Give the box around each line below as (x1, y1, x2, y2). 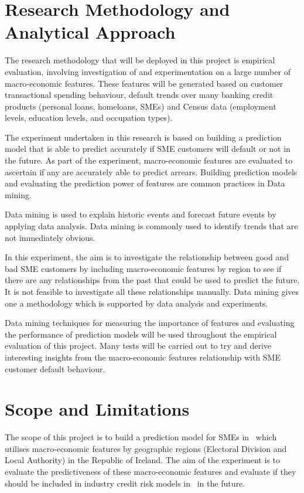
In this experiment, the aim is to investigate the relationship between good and (5, 251, 289, 263)
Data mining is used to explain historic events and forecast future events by (5, 208, 276, 220)
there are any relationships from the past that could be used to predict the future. (5, 274, 300, 286)
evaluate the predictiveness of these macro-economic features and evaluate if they (5, 465, 296, 478)
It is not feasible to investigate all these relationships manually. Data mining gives (5, 285, 299, 297)
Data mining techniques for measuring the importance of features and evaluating (5, 317, 295, 329)
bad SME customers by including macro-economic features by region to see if (5, 262, 282, 274)
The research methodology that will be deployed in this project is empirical (5, 54, 275, 66)
